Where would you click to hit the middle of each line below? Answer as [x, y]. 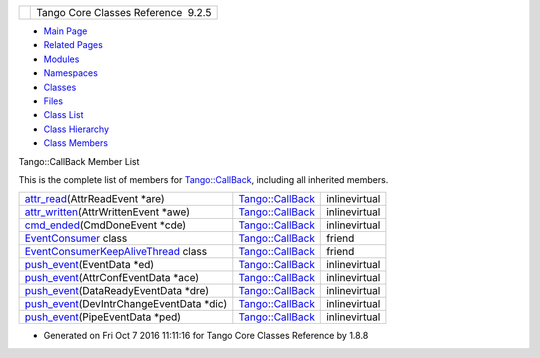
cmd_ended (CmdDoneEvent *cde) [105, 225]
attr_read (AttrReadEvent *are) [94, 199]
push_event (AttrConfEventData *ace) [112, 278]
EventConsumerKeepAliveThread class [116, 252]
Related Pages [73, 45]
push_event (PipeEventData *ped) [103, 317]
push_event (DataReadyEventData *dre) [117, 291]
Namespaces [71, 73]
